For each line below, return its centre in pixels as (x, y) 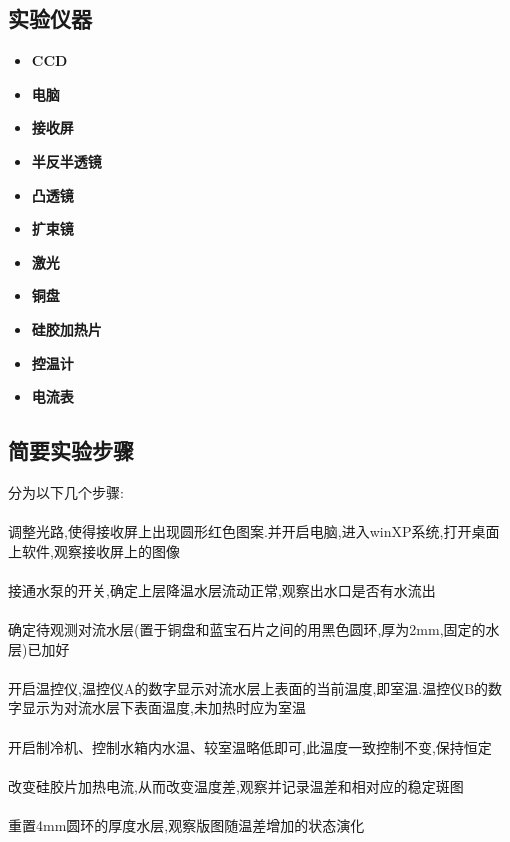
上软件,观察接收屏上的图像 (94, 550)
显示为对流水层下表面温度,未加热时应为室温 (163, 707)
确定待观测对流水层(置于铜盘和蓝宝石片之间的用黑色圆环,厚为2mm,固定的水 (254, 629)
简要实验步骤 (71, 450)
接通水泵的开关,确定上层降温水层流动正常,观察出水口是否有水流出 (222, 589)
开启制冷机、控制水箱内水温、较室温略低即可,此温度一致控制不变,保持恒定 (250, 746)
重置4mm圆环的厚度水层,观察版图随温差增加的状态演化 (186, 825)
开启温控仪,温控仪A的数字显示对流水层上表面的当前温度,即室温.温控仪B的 (248, 687)
